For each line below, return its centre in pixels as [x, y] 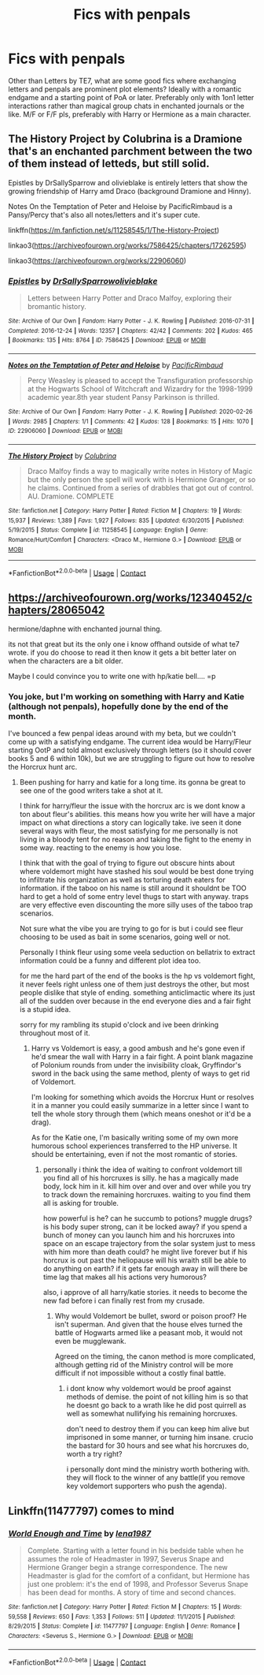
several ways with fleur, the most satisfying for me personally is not [128, 831]
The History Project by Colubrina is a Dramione [125, 139]
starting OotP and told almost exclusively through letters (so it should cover [130, 750]
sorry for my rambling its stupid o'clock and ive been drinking [119, 1025]
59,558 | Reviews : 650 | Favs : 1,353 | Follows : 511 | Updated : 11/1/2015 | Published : [122, 1617]
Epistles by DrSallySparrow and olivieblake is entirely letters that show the [128, 182]
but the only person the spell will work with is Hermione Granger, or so [141, 479]
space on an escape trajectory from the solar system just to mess [149, 1244]
